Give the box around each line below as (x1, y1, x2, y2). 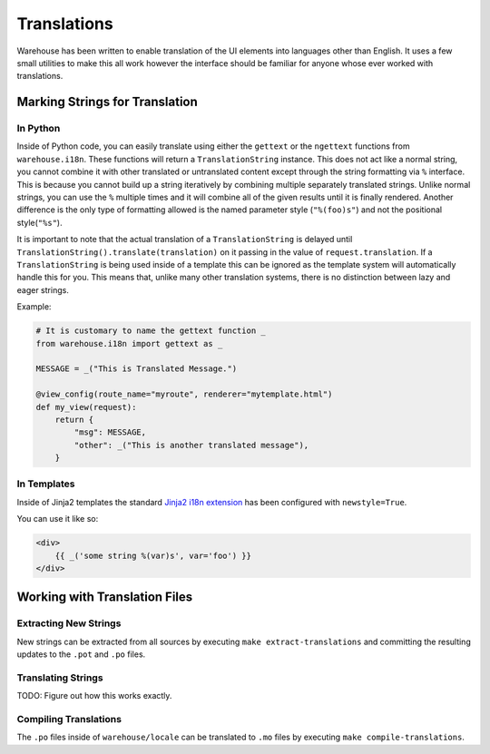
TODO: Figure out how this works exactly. (16, 690, 172, 701)
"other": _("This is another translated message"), (73, 440, 309, 450)
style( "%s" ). (16, 217, 63, 228)
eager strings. (16, 284, 70, 295)
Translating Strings (16, 671, 103, 684)
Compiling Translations (16, 713, 122, 725)
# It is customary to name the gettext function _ (35, 326, 267, 336)
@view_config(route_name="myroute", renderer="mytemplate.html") (35, 389, 333, 399)
